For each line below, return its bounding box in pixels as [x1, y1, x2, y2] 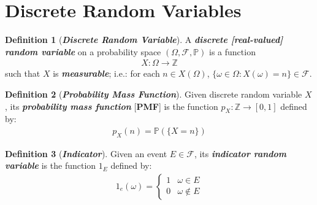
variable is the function [5, 159, 96, 172]
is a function [209, 45, 256, 58]
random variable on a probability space [5, 45, 161, 58]
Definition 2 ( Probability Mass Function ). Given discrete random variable [5, 87, 302, 100]
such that [5, 67, 40, 80]
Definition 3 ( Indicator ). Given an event [5, 147, 167, 160]
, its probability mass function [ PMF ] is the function [5, 99, 218, 112]
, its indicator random [194, 147, 287, 160]
